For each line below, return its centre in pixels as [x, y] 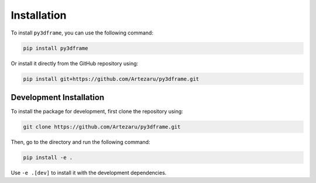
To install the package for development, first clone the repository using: [97, 111]
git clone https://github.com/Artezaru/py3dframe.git [102, 127]
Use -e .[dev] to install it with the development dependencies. [89, 172]
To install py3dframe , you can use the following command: [82, 33]
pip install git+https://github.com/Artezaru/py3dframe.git [111, 79]
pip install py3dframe [56, 48]
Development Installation [58, 97]
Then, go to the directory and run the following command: [80, 142]
